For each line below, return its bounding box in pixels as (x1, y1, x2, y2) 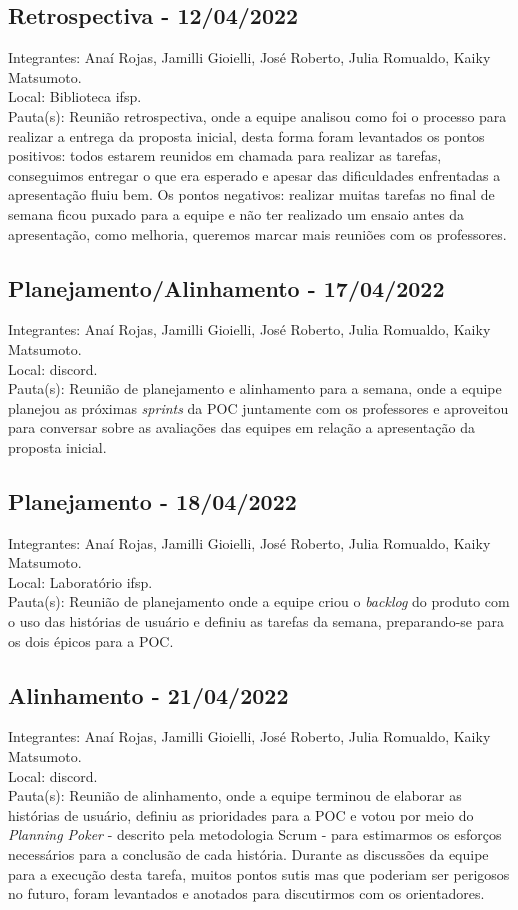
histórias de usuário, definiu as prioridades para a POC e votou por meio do (8, 804, 474, 825)
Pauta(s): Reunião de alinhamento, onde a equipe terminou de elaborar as (8, 785, 462, 806)
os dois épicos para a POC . (8, 630, 174, 651)
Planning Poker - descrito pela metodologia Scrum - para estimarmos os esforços (8, 824, 502, 845)
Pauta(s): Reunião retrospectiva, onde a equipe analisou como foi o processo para (8, 105, 507, 126)
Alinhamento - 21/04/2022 (8, 679, 289, 710)
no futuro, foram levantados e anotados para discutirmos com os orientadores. (8, 883, 485, 904)
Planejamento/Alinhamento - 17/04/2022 (8, 272, 445, 303)
